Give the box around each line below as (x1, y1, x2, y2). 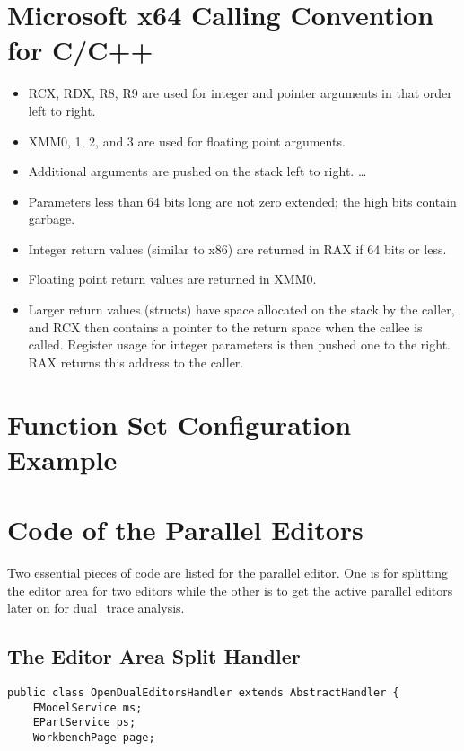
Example (7, 440, 118, 477)
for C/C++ (7, 31, 153, 68)
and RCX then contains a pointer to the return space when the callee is (28, 317, 423, 336)
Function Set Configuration (7, 405, 352, 442)
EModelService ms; (32, 701, 143, 714)
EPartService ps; (32, 716, 136, 729)
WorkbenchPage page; (32, 731, 155, 745)
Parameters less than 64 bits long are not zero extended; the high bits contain (28, 191, 457, 210)
